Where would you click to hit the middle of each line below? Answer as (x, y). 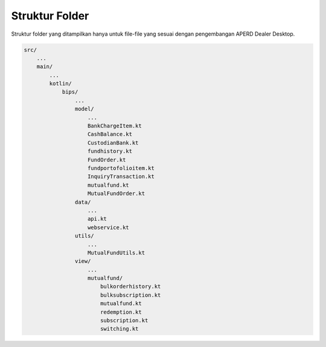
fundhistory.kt (110, 151)
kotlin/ (61, 84)
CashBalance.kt (110, 134)
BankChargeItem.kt (115, 126)
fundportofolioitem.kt (121, 168)
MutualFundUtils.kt (116, 253)
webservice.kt (108, 227)
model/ (85, 109)
